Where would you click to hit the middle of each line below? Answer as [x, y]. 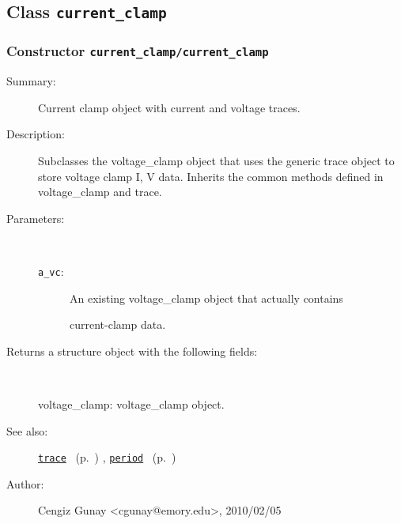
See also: [27, 430]
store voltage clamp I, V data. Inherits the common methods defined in [211, 176]
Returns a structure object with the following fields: [132, 351]
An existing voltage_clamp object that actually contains [206, 298]
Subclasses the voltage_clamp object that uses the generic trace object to [216, 160]
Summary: [31, 81]
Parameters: [36, 218]
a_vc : [51, 271]
